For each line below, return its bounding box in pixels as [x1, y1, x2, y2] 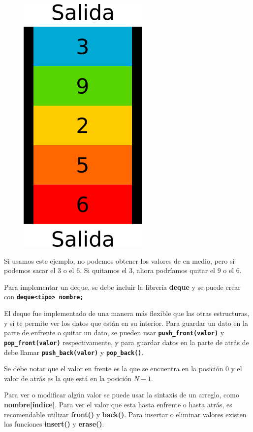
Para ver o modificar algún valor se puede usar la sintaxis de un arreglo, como [4, 390, 239, 400]
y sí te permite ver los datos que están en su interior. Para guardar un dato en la [4, 317, 248, 328]
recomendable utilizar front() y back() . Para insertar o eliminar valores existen [4, 409, 247, 419]
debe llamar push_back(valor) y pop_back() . [4, 347, 144, 357]
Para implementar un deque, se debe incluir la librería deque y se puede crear [4, 281, 241, 292]
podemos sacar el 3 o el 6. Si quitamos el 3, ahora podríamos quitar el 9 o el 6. [4, 265, 242, 275]
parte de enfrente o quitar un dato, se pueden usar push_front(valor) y [4, 327, 224, 338]
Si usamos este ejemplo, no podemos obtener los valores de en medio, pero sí [4, 255, 235, 266]
